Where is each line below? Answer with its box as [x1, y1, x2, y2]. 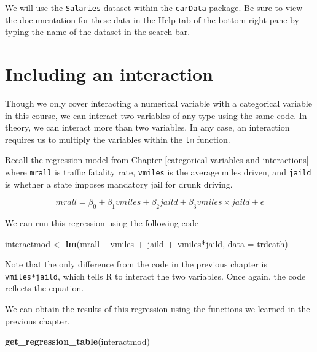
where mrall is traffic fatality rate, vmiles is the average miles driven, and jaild [5, 166, 311, 178]
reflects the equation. [5, 281, 84, 294]
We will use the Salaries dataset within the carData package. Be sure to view [5, 1, 303, 13]
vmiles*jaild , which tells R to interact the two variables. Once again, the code [5, 269, 306, 282]
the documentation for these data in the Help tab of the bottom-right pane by [5, 13, 299, 26]
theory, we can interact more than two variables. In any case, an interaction [5, 121, 290, 134]
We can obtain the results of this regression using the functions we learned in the [5, 302, 310, 315]
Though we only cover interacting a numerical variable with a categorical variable [5, 96, 312, 109]
